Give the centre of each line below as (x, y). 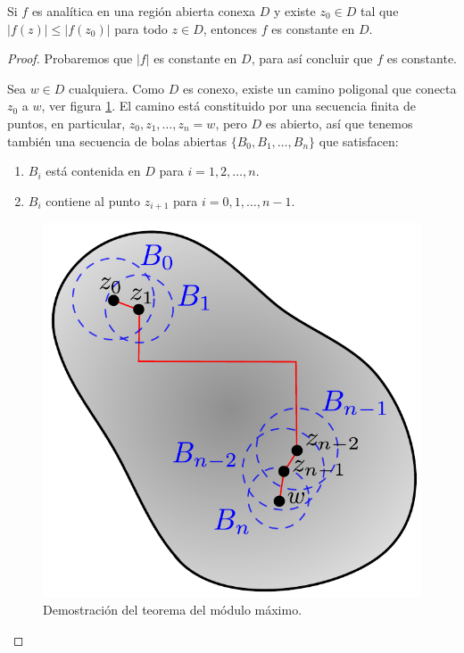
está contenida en (93, 171)
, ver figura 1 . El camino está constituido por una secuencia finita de (228, 106)
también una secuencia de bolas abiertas (117, 141)
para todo (141, 28)
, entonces (230, 28)
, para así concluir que (312, 58)
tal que (379, 11)
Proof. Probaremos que (70, 58)
